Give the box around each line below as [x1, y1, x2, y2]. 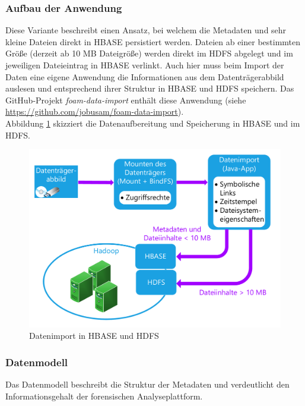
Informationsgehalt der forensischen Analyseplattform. [5, 389, 203, 402]
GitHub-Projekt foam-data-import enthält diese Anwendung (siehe [5, 93, 246, 106]
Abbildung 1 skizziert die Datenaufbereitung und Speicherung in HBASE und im [5, 117, 300, 129]
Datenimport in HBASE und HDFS [29, 329, 159, 342]
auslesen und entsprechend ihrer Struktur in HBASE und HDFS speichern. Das [5, 82, 294, 95]
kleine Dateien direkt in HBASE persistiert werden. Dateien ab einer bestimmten [5, 35, 301, 48]
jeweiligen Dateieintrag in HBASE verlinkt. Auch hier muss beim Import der [5, 59, 284, 71]
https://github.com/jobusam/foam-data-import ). [5, 105, 184, 118]
